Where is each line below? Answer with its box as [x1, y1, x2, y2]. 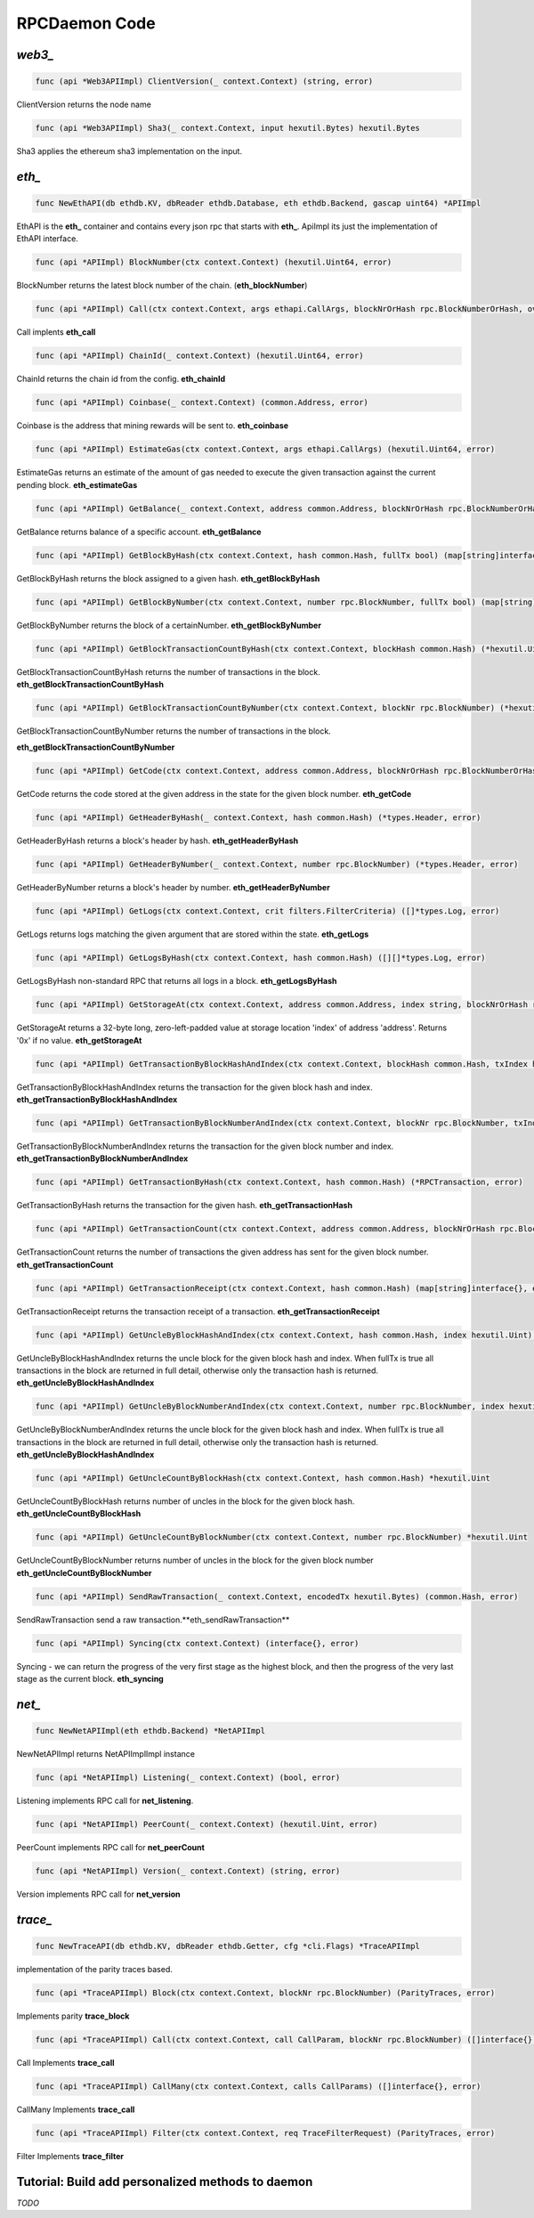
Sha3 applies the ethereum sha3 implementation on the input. [16, 146, 243, 157]
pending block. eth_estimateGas [16, 479, 138, 490]
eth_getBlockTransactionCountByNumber [16, 742, 175, 752]
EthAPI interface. [16, 233, 79, 244]
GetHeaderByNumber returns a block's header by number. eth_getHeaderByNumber [16, 882, 331, 893]
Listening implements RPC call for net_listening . [16, 1795, 194, 1807]
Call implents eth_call [16, 327, 96, 337]
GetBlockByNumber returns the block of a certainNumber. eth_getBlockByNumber [16, 620, 322, 630]
